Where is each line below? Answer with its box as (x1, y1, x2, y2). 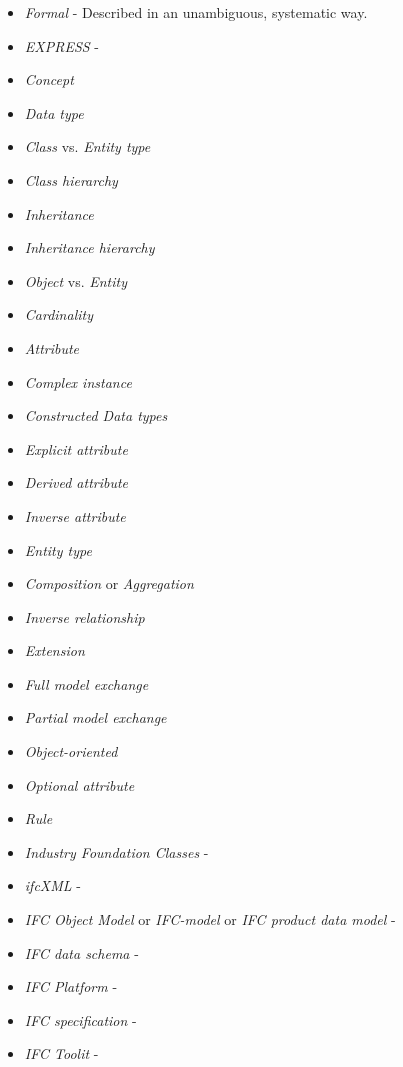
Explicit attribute (24, 438, 128, 459)
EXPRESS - (24, 35, 99, 56)
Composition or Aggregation (24, 573, 194, 594)
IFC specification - (24, 1009, 137, 1030)
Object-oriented (24, 741, 118, 762)
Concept (24, 69, 74, 90)
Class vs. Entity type (24, 136, 151, 157)
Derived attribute (24, 472, 129, 493)
